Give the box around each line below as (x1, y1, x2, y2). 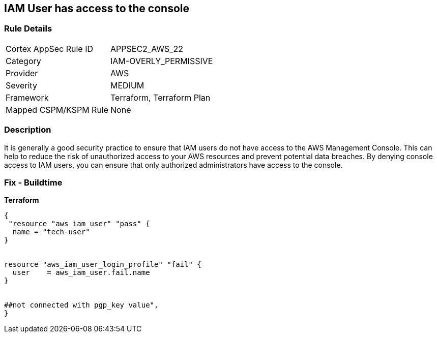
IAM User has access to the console (4, 2, 189, 15)
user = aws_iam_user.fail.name (12, 268, 150, 277)
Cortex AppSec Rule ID (6, 43, 94, 54)
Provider (6, 68, 38, 78)
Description (4, 125, 51, 135)
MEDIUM (110, 80, 144, 90)
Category (6, 55, 41, 66)
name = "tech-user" (12, 228, 90, 236)
